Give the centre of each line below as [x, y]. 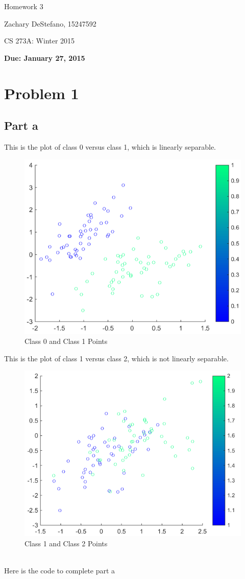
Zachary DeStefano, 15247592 [50, 23]
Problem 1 [42, 93]
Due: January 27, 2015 [45, 57]
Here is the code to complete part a [60, 570]
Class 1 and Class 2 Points [66, 543]
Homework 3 [24, 6]
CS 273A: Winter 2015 [40, 41]
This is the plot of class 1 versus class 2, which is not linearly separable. [116, 358]
